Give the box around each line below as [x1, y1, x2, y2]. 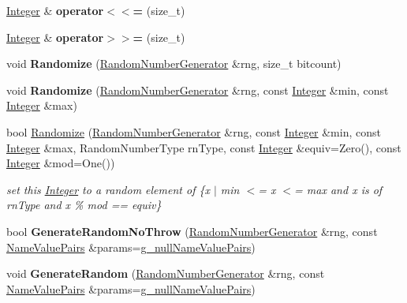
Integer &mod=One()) [6, 155, 115, 171]
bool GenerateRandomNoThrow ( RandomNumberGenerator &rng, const [6, 223, 378, 239]
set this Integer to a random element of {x [6, 181, 210, 197]
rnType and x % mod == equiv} [6, 196, 162, 213]
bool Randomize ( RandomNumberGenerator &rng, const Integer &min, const [6, 123, 381, 140]
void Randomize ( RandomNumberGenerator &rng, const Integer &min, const [6, 81, 389, 98]
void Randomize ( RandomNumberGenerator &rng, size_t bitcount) [6, 55, 342, 72]
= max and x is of [294, 181, 383, 197]
